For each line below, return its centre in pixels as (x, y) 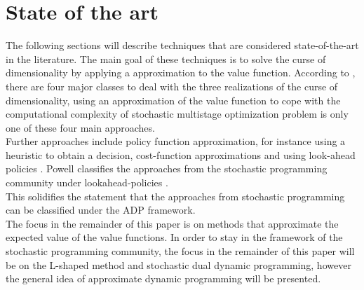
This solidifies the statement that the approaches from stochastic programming (175, 196)
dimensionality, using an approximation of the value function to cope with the (173, 100)
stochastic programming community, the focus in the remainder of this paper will (180, 251)
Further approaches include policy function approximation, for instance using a (176, 141)
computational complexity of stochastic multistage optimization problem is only (177, 114)
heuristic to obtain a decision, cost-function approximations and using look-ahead (181, 154)
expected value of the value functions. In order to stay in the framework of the (174, 237)
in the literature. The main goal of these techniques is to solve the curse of (166, 58)
